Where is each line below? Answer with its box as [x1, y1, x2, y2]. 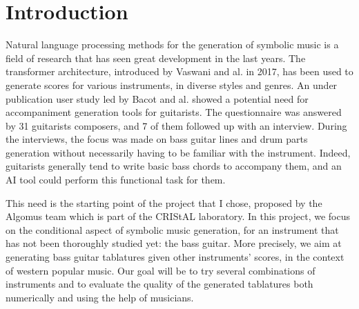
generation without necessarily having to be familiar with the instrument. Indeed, [6, 145, 351, 159]
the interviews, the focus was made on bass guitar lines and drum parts [6, 132, 308, 146]
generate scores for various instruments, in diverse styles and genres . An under [6, 77, 338, 92]
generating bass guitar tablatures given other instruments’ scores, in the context [6, 250, 345, 264]
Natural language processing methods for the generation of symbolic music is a [6, 37, 339, 52]
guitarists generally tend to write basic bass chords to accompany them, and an [6, 159, 342, 173]
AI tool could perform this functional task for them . [6, 172, 226, 187]
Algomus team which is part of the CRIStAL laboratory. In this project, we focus [6, 209, 351, 223]
